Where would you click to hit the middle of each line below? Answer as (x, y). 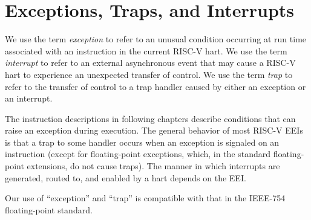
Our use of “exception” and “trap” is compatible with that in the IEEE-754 (145, 198)
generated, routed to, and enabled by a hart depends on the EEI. (126, 177)
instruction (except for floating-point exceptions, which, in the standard (138, 154)
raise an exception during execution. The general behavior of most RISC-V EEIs (154, 130)
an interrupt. (29, 98)
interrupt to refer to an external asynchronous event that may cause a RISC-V (150, 63)
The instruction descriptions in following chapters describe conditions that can (150, 118)
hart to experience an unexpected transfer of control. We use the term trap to (149, 74)
